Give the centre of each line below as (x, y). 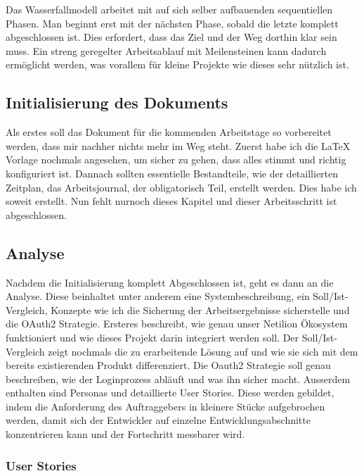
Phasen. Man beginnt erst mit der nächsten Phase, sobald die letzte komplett (172, 23)
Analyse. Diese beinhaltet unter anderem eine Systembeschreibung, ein (158, 296)
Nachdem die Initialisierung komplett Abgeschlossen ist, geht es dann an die (170, 282)
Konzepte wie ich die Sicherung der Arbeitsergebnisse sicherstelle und (200, 309)
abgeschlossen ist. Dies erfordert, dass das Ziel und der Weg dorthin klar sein (171, 37)
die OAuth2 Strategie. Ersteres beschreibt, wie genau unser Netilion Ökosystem (177, 324)
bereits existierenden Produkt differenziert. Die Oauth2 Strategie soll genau (168, 365)
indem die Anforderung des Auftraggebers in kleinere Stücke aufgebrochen (165, 406)
